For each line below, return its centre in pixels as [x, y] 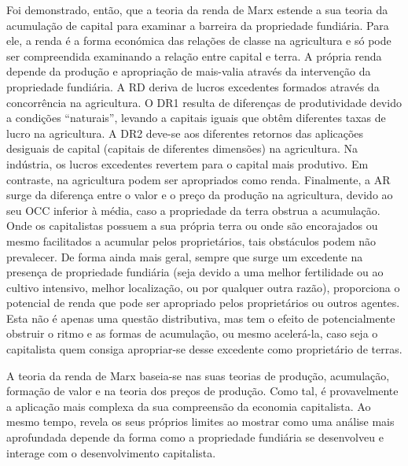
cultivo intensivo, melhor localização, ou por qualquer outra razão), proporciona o [203, 287]
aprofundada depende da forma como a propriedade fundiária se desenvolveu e [195, 437]
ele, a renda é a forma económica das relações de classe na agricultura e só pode [199, 41]
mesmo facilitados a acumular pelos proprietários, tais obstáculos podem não [191, 240]
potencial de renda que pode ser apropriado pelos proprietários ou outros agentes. [203, 303]
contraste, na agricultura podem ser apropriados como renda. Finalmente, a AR [198, 179]
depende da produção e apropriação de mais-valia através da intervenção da [189, 71]
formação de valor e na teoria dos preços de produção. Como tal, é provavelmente [202, 391]
